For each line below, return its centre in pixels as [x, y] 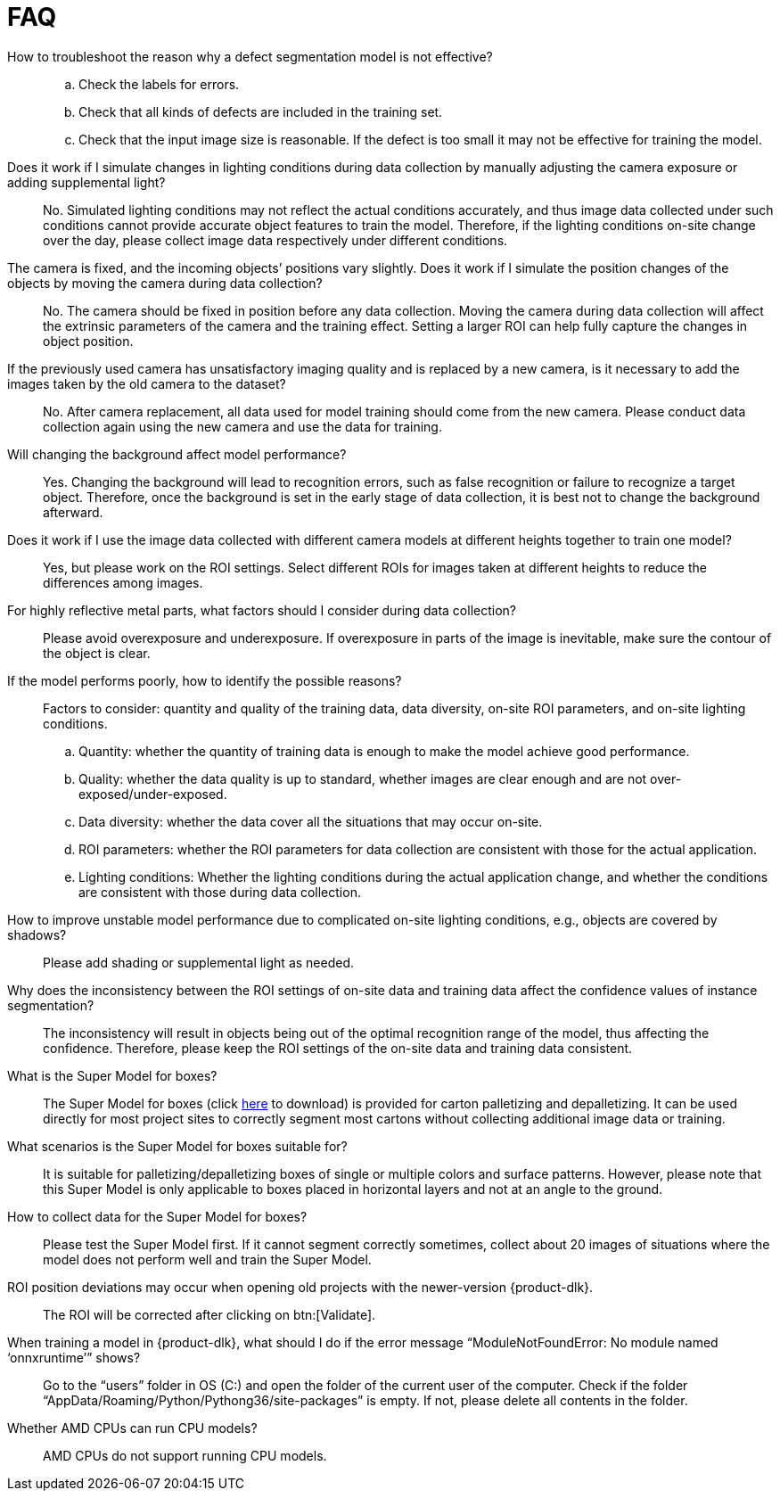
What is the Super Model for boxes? [112, 1075]
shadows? [37, 934]
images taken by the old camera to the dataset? [147, 383]
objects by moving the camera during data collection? [165, 283]
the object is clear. [97, 653]
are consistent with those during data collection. [220, 892]
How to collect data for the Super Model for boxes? [157, 1216]
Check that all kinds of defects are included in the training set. [261, 111]
